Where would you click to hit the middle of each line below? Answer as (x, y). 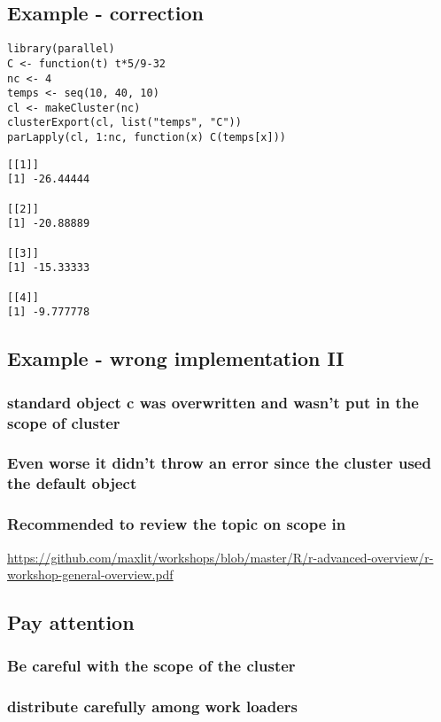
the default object (72, 483)
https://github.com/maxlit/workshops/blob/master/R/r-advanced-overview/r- (220, 557)
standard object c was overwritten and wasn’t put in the (213, 402)
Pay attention (71, 622)
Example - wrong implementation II (176, 358)
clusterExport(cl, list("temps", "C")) (124, 123)
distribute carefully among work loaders (153, 706)
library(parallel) (61, 49)
